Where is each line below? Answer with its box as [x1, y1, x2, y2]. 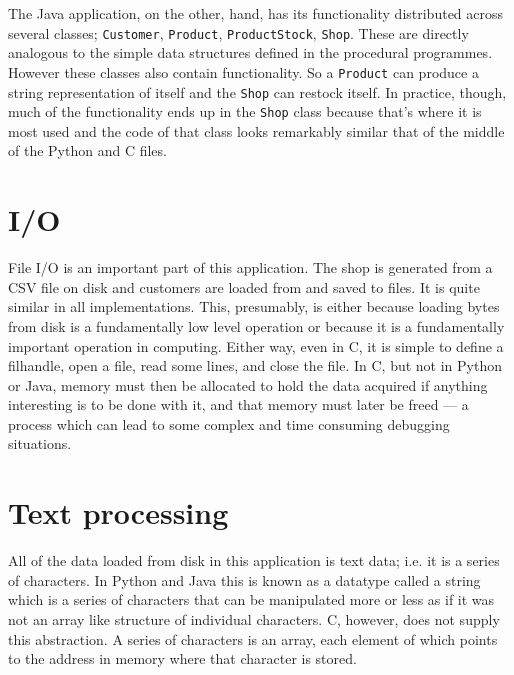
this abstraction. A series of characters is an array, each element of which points [8, 628, 498, 649]
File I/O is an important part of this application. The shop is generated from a [8, 257, 493, 278]
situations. [8, 433, 72, 454]
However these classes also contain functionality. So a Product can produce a [8, 61, 479, 82]
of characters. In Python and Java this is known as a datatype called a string [8, 569, 481, 590]
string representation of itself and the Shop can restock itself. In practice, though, [8, 81, 507, 102]
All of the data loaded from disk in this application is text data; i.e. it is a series [8, 550, 500, 571]
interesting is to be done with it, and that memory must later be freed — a [8, 394, 469, 415]
